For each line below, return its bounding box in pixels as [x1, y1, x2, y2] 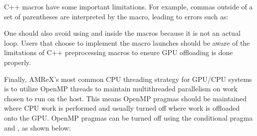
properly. [4, 57, 31, 67]
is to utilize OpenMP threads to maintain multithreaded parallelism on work [4, 83, 238, 94]
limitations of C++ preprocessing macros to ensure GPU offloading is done [4, 47, 233, 58]
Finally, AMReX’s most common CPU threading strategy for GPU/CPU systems [4, 73, 252, 84]
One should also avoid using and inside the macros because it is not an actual [4, 28, 241, 38]
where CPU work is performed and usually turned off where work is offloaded [4, 103, 240, 113]
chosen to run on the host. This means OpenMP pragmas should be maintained [4, 93, 247, 103]
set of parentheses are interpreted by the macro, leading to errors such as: [4, 11, 229, 21]
